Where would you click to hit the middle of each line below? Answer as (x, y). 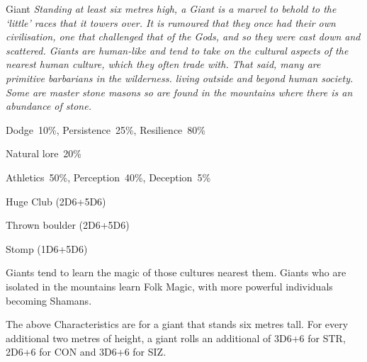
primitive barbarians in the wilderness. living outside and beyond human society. (180, 78)
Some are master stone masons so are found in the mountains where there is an (179, 92)
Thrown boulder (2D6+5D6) (68, 225)
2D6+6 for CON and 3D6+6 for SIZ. (86, 352)
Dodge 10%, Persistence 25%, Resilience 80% (106, 129)
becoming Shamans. (49, 300)
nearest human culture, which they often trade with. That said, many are (163, 64)
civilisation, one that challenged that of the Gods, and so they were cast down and (183, 36)
